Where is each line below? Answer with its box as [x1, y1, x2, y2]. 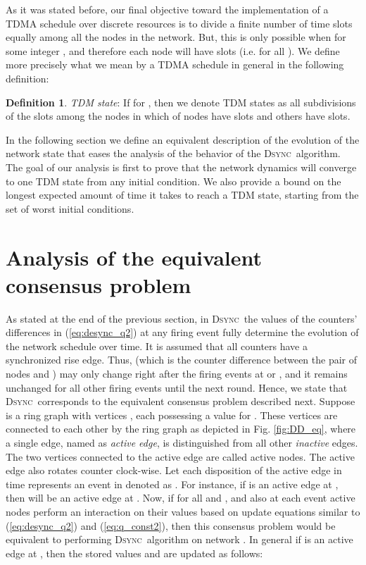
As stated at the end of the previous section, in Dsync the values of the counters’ [6, 311, 358, 325]
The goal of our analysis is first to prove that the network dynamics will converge [6, 159, 357, 174]
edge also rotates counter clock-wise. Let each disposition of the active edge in [6, 463, 342, 478]
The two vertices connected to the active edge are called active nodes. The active [6, 449, 355, 464]
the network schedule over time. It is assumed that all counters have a [6, 338, 308, 353]
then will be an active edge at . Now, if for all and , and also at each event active [6, 490, 355, 505]
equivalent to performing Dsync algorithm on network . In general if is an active [6, 532, 353, 547]
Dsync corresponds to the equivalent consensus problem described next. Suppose [6, 394, 355, 409]
